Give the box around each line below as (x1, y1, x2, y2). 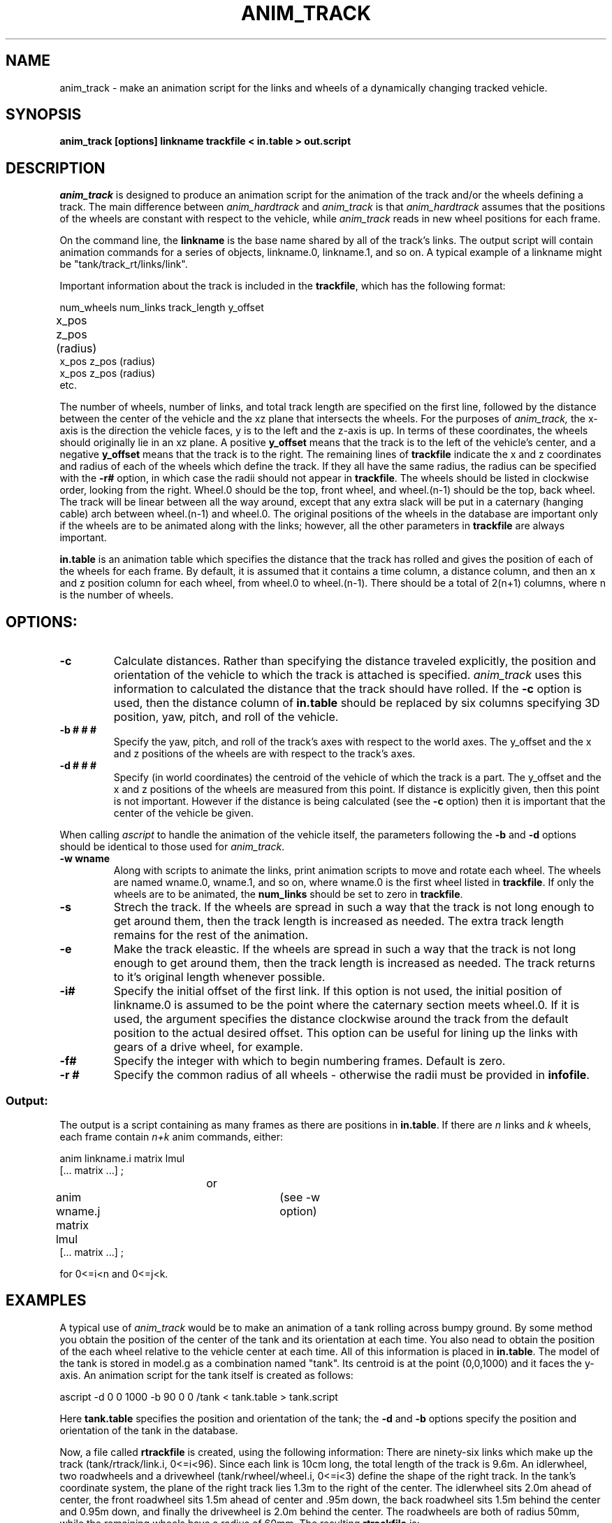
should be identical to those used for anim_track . (59, 841, 285, 853)
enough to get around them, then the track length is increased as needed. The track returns (113, 956, 595, 971)
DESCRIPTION (6, 159, 105, 177)
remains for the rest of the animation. (113, 928, 309, 943)
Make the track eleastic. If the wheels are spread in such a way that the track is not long (113, 942, 576, 957)
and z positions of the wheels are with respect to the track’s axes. (113, 748, 416, 760)
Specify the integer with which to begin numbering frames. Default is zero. (113, 1054, 506, 1068)
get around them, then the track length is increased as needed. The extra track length (113, 914, 564, 929)
